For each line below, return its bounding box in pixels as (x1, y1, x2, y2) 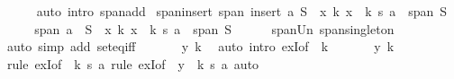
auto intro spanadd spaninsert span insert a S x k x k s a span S (36, 2, 448, 20)
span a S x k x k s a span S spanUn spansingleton (34, 19, 395, 38)
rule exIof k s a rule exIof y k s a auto (6, 54, 259, 73)
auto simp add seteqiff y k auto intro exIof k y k (6, 37, 395, 56)
